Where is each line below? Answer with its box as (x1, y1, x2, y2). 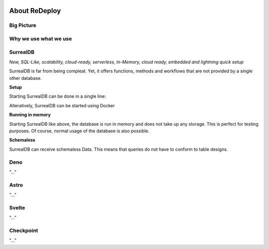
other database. (9, 75, 42, 81)
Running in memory (9, 112, 51, 118)
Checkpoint (9, 227, 38, 234)
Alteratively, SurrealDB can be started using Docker (9, 102, 115, 108)
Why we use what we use (9, 35, 72, 42)
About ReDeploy (9, 6, 61, 15)
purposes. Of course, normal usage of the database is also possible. (9, 128, 149, 134)
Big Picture (9, 22, 37, 29)
